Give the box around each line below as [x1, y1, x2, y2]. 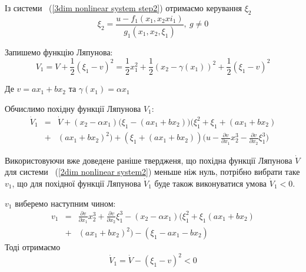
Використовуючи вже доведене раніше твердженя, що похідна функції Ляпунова [5, 154, 292, 166]
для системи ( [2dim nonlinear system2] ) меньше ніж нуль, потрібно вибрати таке [5, 165, 300, 178]
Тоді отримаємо [5, 241, 61, 253]
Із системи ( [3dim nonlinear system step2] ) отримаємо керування [5, 2, 242, 14]
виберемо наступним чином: [15, 197, 116, 209]
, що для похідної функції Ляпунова [12, 177, 141, 190]
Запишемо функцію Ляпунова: [5, 45, 113, 58]
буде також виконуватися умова [154, 177, 267, 190]
